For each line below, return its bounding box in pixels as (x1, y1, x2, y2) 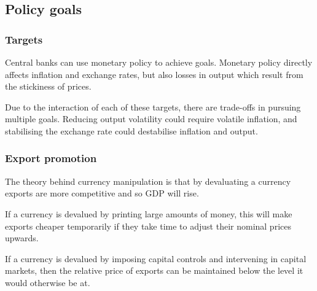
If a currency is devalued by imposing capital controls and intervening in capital (5, 252, 307, 265)
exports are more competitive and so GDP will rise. (5, 187, 199, 200)
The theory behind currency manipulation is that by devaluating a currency (5, 174, 291, 187)
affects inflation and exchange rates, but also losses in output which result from (5, 68, 303, 80)
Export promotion (5, 150, 97, 166)
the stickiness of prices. (5, 80, 92, 93)
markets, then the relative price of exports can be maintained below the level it (5, 264, 303, 277)
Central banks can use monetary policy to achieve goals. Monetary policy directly (5, 56, 313, 68)
